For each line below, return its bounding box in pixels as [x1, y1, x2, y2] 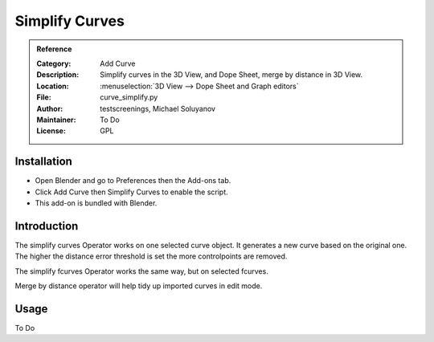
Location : [36, 81, 69, 91]
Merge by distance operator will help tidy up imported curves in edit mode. [14, 281, 263, 291]
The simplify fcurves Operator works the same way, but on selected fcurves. [14, 266, 268, 276]
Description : [36, 70, 80, 79]
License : [36, 126, 66, 136]
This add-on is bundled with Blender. [35, 197, 158, 208]
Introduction [14, 219, 79, 233]
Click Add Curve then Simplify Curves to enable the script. [35, 187, 228, 197]
